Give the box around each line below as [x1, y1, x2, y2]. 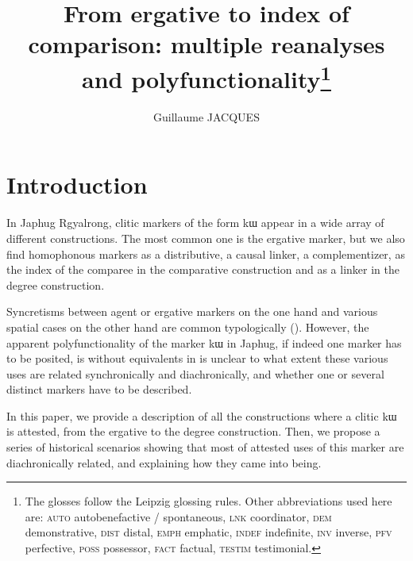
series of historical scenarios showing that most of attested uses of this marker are [6, 439, 404, 455]
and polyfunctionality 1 [82, 59, 331, 94]
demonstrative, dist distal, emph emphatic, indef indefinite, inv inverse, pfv [25, 524, 392, 540]
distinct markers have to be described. [6, 381, 192, 398]
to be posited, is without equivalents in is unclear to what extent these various [6, 350, 388, 367]
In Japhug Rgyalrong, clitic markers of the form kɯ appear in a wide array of [6, 214, 384, 231]
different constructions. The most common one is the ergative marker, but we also [6, 229, 405, 246]
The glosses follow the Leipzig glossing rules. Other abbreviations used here [25, 493, 392, 509]
